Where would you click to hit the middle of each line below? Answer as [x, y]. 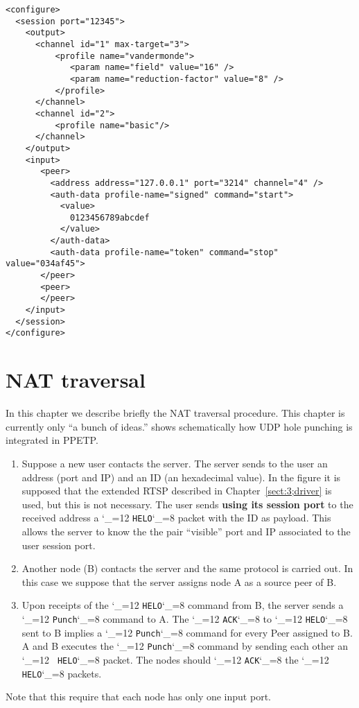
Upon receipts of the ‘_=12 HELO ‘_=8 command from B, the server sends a [183, 605]
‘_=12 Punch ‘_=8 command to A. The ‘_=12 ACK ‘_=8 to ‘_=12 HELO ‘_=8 [185, 619]
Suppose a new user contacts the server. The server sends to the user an [175, 463]
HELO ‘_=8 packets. [62, 673]
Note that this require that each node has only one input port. [138, 697]
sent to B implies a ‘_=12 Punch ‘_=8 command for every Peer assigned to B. [187, 632]
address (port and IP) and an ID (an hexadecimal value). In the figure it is [181, 477]
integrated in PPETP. [52, 440]
